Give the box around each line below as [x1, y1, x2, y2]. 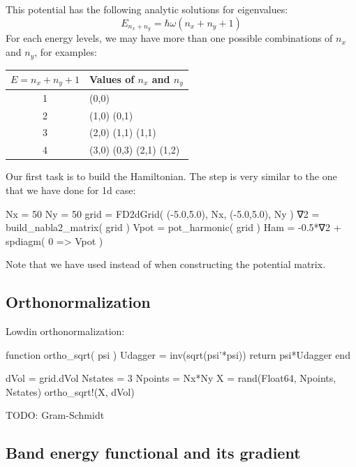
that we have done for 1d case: [6, 182, 136, 197]
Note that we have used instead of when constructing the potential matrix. [6, 257, 326, 272]
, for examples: [34, 45, 97, 59]
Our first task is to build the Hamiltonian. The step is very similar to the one [6, 169, 337, 184]
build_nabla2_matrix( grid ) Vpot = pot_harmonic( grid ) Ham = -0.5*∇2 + [6, 220, 341, 235]
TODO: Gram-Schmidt [6, 408, 105, 422]
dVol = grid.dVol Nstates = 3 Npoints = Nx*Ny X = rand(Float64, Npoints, [6, 371, 336, 385]
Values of [89, 72, 135, 86]
